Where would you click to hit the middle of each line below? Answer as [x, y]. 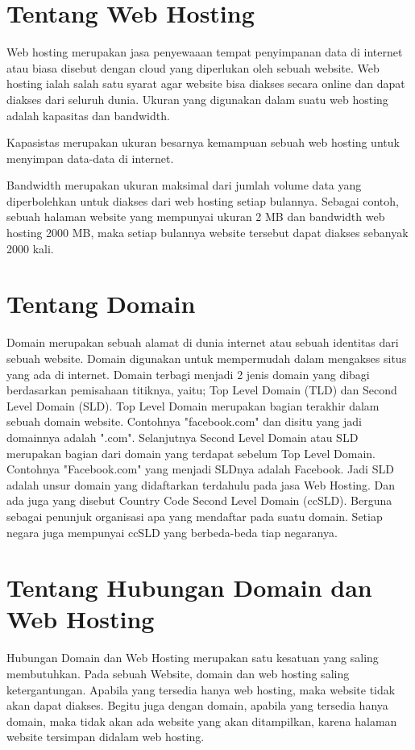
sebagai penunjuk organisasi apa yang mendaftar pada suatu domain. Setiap [195, 516]
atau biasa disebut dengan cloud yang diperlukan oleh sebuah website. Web [193, 67]
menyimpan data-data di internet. [90, 158]
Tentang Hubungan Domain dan [189, 587]
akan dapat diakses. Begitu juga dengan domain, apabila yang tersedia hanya [197, 705]
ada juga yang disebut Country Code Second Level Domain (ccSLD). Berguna [199, 500]
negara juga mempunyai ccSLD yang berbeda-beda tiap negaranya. [172, 532]
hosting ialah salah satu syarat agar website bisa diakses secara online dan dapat [206, 83]
